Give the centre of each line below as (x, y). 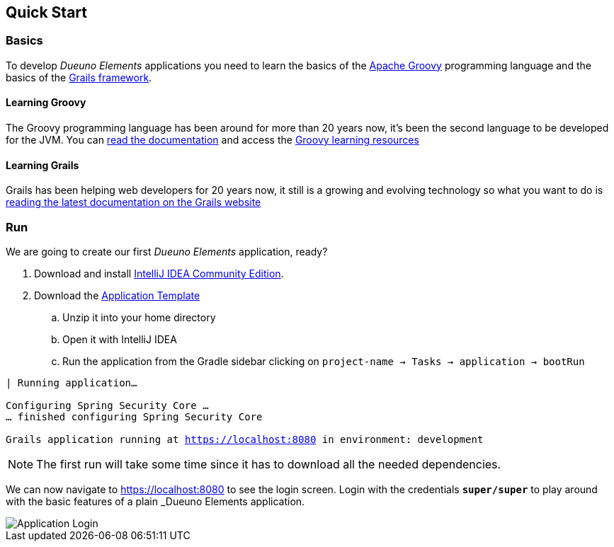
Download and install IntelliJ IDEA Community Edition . (159, 273)
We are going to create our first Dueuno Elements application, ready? (167, 251)
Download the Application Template (117, 295)
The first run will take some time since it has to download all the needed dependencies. (269, 464)
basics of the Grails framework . (79, 77)
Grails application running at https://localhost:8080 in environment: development (245, 439)
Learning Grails (42, 165)
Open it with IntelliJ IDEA (120, 339)
